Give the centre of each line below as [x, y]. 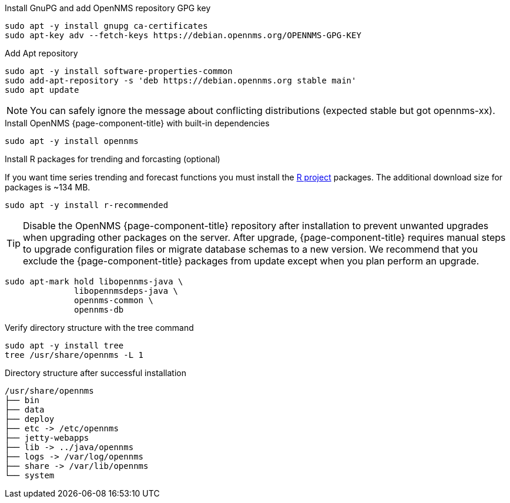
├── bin [22, 400]
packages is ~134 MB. [48, 187]
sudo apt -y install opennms [72, 141]
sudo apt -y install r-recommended [87, 205]
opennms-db [99, 310]
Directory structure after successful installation [95, 373]
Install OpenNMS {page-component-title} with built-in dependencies [137, 123]
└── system [30, 475]
